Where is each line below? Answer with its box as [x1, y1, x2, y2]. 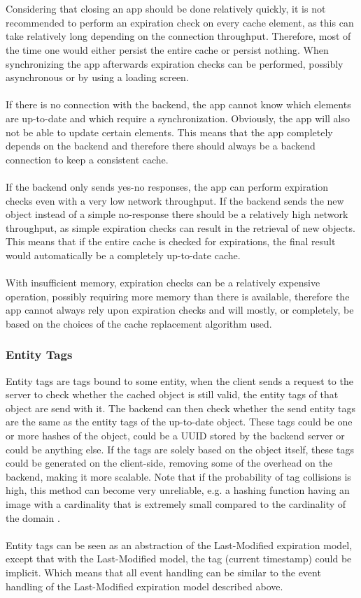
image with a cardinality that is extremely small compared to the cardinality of [6, 497, 346, 511]
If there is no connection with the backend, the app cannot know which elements [6, 97, 351, 112]
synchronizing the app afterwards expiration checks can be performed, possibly [6, 56, 344, 71]
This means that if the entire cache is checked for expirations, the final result [6, 234, 336, 249]
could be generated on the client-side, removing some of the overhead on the [6, 455, 332, 470]
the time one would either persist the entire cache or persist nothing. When [6, 42, 329, 57]
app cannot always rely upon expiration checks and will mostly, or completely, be [6, 302, 354, 317]
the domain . [6, 510, 60, 525]
